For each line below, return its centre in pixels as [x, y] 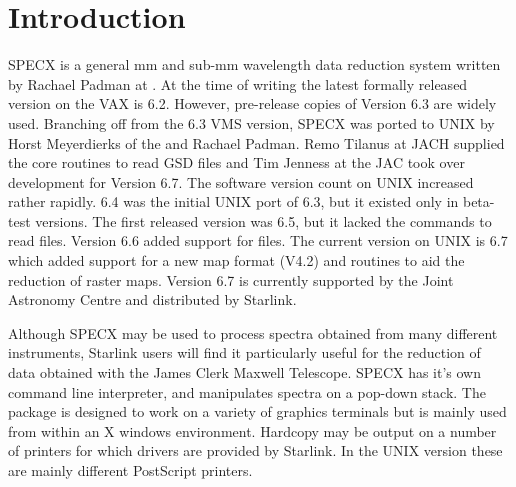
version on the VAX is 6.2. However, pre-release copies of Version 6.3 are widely [252, 103]
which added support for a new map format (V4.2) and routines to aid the [236, 260]
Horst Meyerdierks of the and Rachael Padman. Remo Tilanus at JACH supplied [256, 142]
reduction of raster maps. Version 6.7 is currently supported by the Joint [231, 279]
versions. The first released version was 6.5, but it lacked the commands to [263, 220]
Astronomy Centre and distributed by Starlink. [152, 299]
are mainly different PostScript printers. [130, 470]
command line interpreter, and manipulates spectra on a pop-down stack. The [247, 391]
